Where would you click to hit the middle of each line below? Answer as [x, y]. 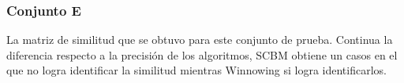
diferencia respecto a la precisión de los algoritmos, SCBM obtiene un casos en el [202, 54]
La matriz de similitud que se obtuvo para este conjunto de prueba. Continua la [200, 40]
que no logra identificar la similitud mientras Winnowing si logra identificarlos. [196, 70]
